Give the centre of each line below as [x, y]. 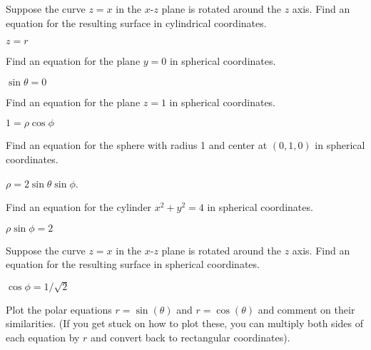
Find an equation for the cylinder [79, 207]
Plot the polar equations [59, 309]
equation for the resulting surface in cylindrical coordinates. [136, 22]
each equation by [43, 337]
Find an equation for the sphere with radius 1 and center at [137, 145]
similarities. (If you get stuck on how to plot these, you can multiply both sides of [184, 323]
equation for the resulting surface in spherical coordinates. [133, 264]
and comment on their [306, 309]
